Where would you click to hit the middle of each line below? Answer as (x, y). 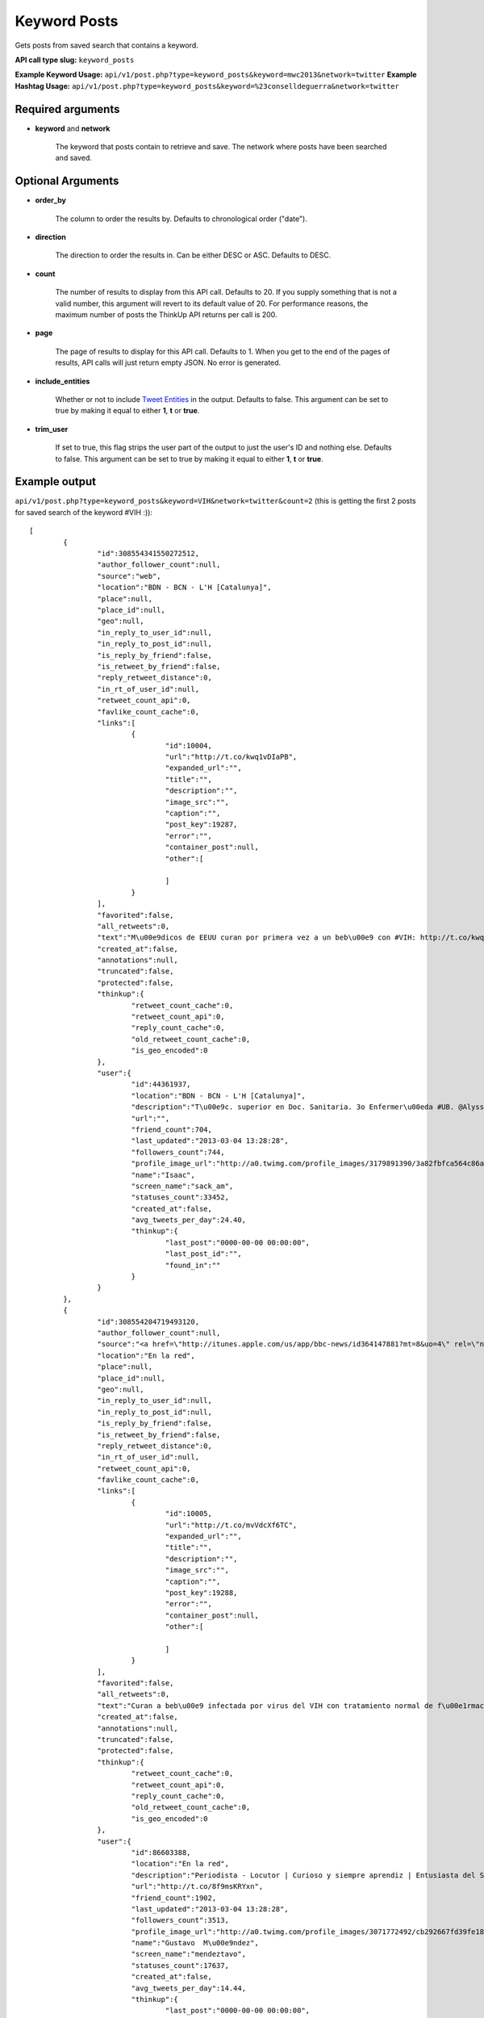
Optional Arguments (67, 181)
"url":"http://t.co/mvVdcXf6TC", (231, 1525)
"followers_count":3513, (180, 1920)
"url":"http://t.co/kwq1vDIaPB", (231, 757)
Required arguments (67, 109)
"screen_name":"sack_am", (182, 1186)
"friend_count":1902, (174, 1898)
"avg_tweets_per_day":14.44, (188, 1988)
